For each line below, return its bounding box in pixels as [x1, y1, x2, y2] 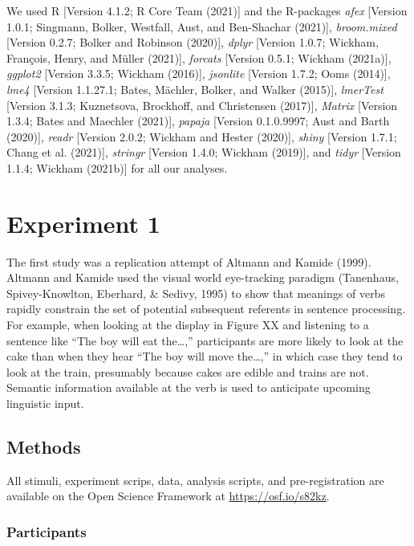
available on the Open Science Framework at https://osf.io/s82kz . [6, 487, 330, 504]
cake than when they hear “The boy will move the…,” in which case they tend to [6, 348, 403, 365]
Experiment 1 [6, 206, 160, 239]
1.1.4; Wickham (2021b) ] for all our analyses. [6, 159, 228, 176]
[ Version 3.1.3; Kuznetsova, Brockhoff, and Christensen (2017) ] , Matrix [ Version [6, 96, 398, 113]
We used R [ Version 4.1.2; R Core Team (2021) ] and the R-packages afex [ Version [6, 2, 408, 18]
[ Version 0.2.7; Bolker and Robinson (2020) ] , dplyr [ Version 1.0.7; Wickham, [6, 34, 379, 51]
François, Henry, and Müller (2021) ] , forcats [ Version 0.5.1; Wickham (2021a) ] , [6, 49, 392, 66]
